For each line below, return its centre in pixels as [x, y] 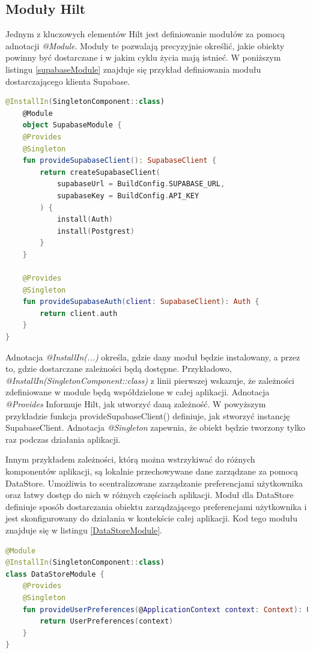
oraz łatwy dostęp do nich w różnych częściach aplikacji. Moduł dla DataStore [150, 495]
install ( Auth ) [85, 220]
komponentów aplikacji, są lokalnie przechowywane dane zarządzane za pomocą [152, 471]
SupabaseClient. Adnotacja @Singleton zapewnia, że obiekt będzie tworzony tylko [156, 427]
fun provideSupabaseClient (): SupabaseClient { [119, 161]
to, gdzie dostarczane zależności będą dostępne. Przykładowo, [119, 369]
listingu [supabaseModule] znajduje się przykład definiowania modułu [133, 69]
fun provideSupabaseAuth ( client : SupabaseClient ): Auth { [141, 302]
